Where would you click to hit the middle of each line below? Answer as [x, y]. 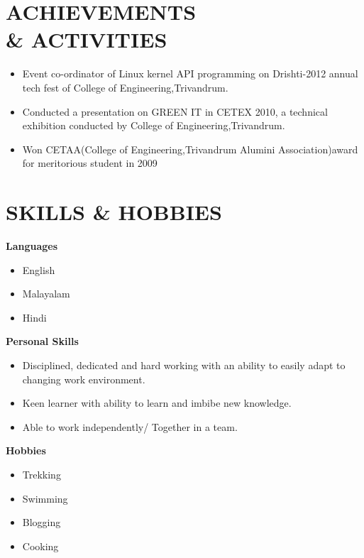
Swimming [45, 498]
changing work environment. [84, 379]
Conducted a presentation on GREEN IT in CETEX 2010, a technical [175, 111]
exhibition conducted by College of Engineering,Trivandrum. [154, 125]
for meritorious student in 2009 [90, 163]
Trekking [42, 474]
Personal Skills [42, 341]
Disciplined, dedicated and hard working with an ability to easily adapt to [184, 365]
